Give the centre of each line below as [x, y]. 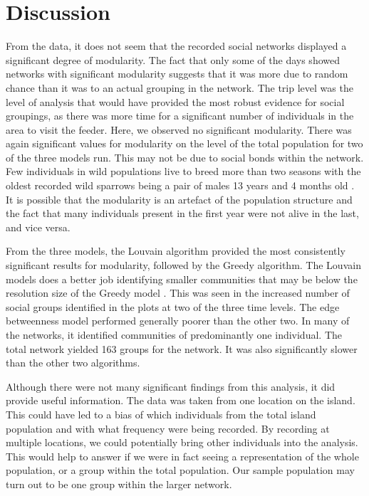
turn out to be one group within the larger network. [119, 484]
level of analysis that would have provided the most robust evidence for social [175, 101]
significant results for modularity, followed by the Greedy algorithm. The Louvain [183, 265]
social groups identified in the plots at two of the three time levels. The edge [173, 306]
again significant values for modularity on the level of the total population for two [184, 143]
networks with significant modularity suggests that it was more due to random [177, 74]
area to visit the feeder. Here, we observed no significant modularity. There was [179, 129]
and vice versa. [38, 227]
